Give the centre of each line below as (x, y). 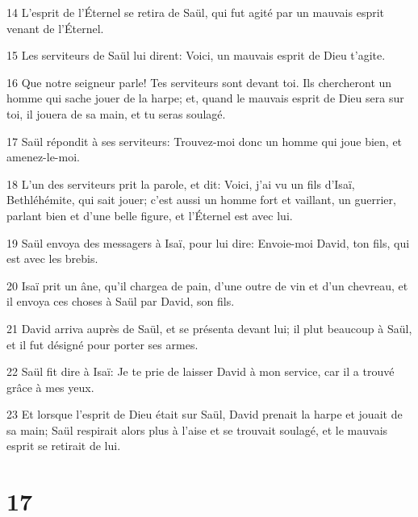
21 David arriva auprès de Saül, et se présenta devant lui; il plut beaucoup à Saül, (209, 328)
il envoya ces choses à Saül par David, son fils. (121, 301)
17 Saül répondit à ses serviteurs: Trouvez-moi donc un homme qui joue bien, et (205, 141)
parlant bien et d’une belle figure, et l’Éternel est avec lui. (150, 215)
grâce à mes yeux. (50, 387)
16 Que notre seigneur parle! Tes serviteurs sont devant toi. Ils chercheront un (199, 82)
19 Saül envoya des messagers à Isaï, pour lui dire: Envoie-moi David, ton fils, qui (208, 242)
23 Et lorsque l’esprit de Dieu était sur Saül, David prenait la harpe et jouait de (205, 414)
